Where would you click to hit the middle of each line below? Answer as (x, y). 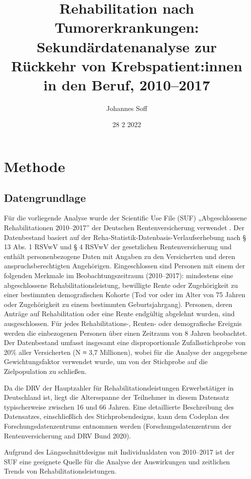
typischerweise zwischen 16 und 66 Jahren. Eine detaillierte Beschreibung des (119, 406)
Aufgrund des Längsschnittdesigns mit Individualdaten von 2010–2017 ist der (119, 452)
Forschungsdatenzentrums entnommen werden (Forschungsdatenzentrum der (118, 425)
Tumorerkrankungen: (127, 27)
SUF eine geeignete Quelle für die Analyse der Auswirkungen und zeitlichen (117, 461)
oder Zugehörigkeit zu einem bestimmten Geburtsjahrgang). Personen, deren (118, 304)
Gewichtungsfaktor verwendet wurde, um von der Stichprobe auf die (106, 361)
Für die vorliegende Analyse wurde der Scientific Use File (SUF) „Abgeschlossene (125, 218)
